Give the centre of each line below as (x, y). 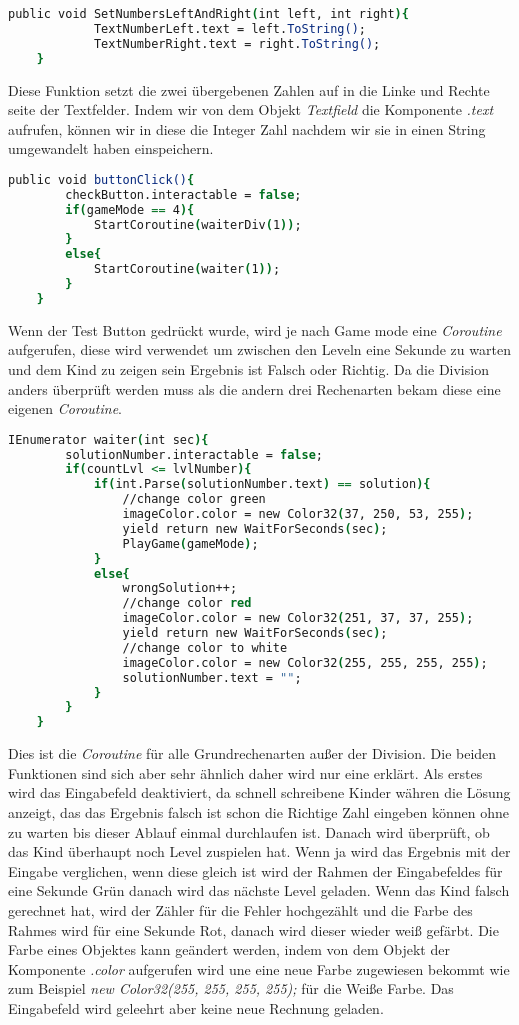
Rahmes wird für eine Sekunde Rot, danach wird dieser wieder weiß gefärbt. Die (253, 929)
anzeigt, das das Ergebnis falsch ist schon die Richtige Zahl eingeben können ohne (258, 812)
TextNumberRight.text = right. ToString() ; (237, 43)
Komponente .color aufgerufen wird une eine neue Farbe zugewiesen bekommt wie (259, 968)
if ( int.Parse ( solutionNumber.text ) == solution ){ (262, 484)
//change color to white (205, 647)
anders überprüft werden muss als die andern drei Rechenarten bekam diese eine (254, 388)
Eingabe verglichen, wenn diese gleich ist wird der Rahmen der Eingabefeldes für (255, 870)
